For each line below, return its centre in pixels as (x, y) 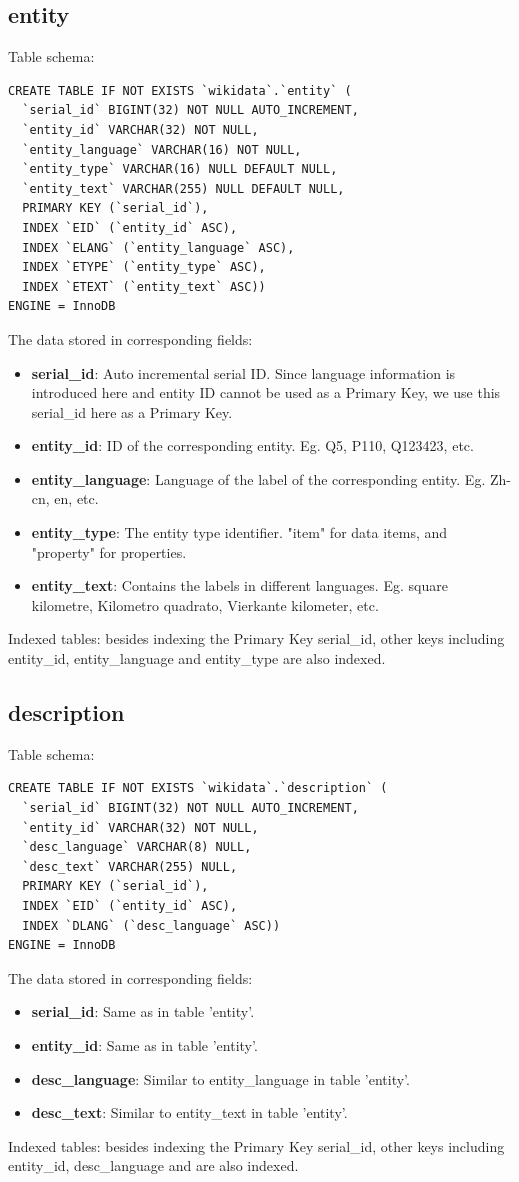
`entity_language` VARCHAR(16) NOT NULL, (162, 149)
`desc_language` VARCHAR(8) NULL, (137, 847)
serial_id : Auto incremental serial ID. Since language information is (243, 372)
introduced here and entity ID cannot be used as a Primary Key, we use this (266, 392)
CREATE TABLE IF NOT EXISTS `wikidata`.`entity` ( (180, 90)
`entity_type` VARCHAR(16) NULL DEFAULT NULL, (180, 169)
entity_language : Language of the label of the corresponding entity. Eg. (258, 478)
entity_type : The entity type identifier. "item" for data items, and (239, 532)
